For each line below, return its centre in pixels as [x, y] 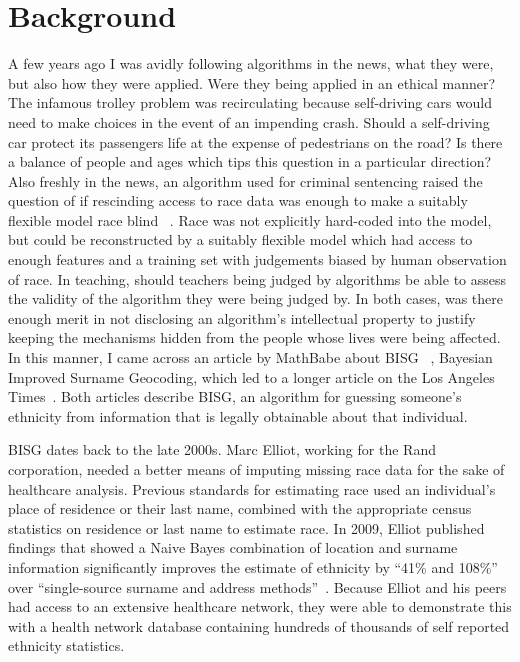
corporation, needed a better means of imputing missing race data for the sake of [256, 469]
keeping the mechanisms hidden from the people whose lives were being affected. [254, 337]
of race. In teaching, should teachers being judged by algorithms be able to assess [257, 278]
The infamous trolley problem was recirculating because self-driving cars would [250, 102]
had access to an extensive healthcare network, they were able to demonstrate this [260, 606]
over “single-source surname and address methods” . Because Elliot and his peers [257, 586]
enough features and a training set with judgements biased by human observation [257, 259]
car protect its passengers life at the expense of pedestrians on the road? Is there [255, 141]
